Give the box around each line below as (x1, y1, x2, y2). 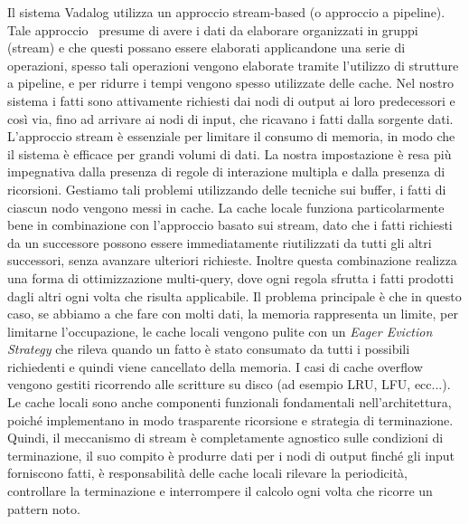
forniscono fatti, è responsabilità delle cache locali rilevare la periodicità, (7, 463, 408, 482)
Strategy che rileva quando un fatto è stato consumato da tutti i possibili (7, 339, 410, 358)
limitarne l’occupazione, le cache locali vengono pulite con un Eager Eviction (7, 321, 433, 340)
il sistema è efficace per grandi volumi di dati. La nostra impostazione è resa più (7, 144, 452, 163)
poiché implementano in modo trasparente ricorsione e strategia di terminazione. (7, 410, 454, 429)
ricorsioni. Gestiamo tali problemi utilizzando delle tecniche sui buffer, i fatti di (7, 179, 446, 198)
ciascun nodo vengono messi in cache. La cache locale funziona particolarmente (7, 197, 445, 216)
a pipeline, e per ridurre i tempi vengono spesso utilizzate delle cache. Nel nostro (7, 73, 454, 92)
